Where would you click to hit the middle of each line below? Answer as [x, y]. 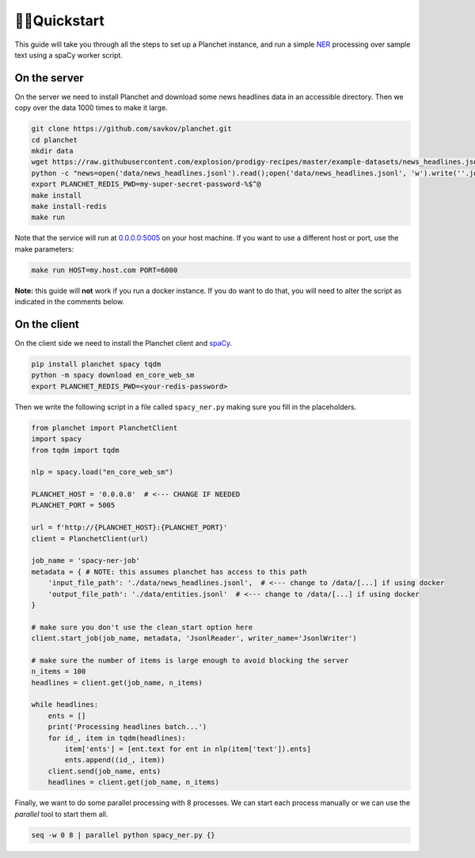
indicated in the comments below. [70, 302]
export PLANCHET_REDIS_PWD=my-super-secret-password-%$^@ [146, 184]
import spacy [57, 439]
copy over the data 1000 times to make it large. [91, 108]
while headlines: [65, 705]
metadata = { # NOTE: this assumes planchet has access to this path [169, 571]
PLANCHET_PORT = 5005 [73, 505]
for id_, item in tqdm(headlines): [117, 738]
